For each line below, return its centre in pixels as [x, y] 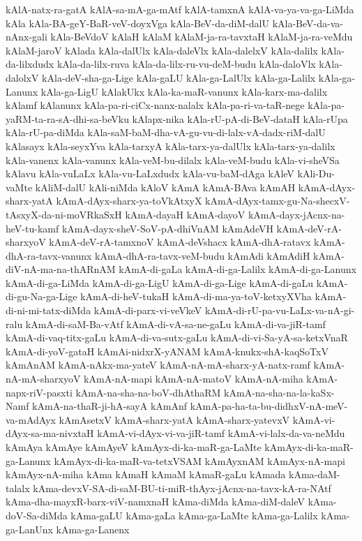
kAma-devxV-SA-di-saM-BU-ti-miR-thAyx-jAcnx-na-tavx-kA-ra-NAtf [182, 488]
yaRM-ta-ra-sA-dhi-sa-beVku [67, 118]
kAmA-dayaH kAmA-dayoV [185, 214]
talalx [18, 488]
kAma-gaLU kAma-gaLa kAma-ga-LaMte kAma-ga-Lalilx [194, 515]
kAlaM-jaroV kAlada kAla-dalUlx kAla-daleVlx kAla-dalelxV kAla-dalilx [162, 50]
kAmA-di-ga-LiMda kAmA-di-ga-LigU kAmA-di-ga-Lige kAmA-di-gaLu [159, 282]
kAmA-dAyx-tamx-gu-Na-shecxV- [278, 201]
